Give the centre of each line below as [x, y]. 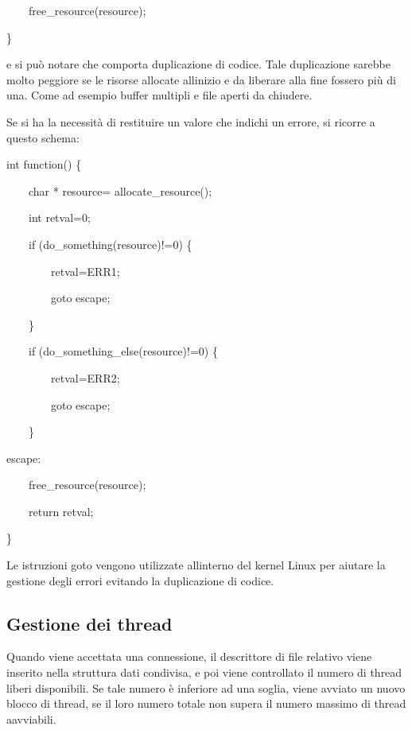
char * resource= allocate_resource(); [120, 190]
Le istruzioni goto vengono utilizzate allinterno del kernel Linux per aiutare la [196, 565]
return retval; [61, 511]
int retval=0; [59, 217]
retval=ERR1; [85, 271]
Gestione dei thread [89, 623]
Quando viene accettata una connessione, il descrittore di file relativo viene [189, 656]
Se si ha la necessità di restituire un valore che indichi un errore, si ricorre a [191, 121]
